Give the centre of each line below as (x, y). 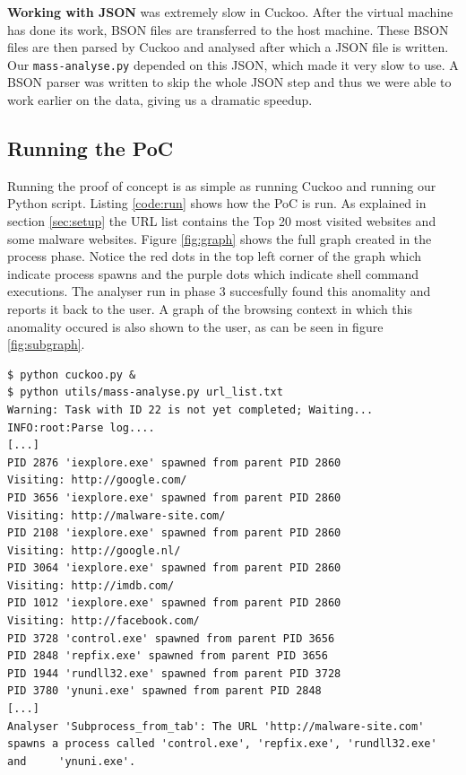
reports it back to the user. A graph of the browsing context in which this (210, 308)
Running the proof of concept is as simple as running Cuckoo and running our (222, 185)
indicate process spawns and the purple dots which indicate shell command (213, 273)
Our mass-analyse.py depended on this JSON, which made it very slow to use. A (233, 64)
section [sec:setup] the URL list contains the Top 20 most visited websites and (222, 221)
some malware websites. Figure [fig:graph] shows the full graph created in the (220, 238)
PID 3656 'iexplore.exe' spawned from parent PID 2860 (174, 497)
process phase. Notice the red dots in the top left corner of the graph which (215, 256)
